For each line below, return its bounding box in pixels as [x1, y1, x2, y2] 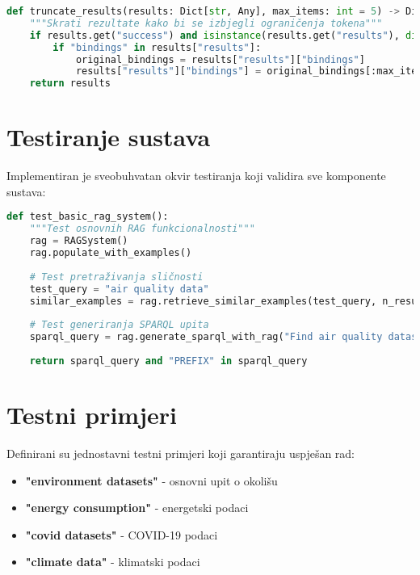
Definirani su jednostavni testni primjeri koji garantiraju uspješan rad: [6, 444, 355, 461]
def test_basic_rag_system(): [6, 211, 169, 223]
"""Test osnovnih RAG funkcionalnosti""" [29, 223, 255, 235]
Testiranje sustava [6, 120, 211, 153]
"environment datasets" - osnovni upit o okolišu [25, 472, 278, 489]
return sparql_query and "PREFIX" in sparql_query [29, 355, 308, 367]
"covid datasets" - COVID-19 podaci [25, 526, 218, 543]
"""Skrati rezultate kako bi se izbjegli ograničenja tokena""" [29, 17, 383, 29]
